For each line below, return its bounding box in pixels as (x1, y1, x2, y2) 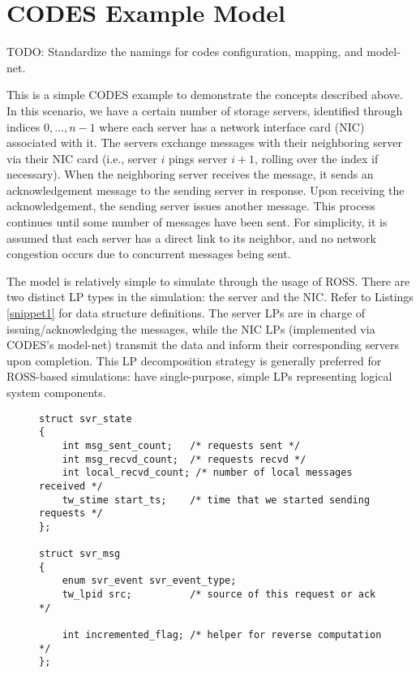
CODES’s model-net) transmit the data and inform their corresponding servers (6, 336, 400, 353)
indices (6, 118, 41, 135)
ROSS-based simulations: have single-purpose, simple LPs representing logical (6, 368, 392, 385)
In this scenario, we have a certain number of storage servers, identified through (6, 101, 403, 119)
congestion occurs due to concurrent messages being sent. (6, 245, 291, 262)
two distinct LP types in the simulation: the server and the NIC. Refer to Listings (6, 288, 414, 305)
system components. (6, 384, 106, 400)
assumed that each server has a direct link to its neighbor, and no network (6, 229, 376, 246)
